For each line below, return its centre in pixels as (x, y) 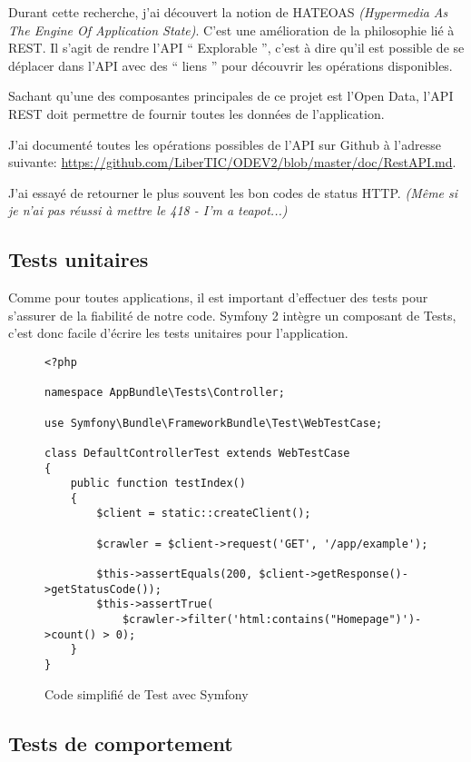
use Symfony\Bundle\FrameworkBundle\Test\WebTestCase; (214, 423)
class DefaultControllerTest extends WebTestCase (197, 453)
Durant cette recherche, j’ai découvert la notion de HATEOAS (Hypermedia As (228, 12)
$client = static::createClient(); (204, 514)
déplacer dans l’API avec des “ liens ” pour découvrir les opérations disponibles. (231, 65)
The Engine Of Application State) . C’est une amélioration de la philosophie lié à (231, 30)
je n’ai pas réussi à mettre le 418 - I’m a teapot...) (148, 210)
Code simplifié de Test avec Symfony (147, 693)
